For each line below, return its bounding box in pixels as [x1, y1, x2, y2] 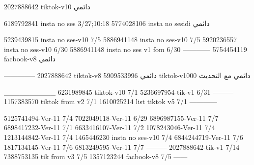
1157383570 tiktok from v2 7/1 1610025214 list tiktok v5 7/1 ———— [4, 96, 217, 107]
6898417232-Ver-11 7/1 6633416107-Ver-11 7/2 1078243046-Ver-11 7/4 [4, 122, 215, 133]
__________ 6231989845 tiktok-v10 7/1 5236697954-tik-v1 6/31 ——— [4, 86, 234, 97]
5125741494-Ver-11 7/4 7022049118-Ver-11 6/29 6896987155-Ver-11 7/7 [4, 112, 219, 123]
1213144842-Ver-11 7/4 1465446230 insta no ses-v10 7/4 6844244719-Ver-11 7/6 [4, 132, 243, 142]
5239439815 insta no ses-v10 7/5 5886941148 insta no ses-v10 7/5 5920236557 [4, 34, 237, 45]
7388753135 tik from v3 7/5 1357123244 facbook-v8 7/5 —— [4, 151, 188, 162]
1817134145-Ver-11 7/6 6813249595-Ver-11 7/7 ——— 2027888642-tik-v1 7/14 [4, 141, 240, 152]
